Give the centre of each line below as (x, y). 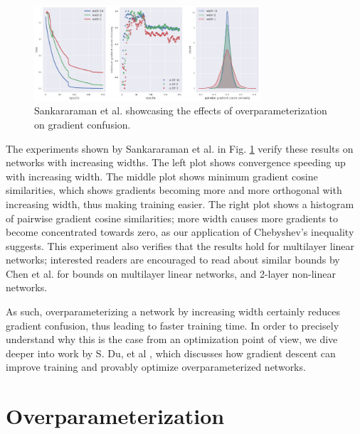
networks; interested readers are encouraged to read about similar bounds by (173, 260)
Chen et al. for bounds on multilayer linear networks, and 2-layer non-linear (171, 273)
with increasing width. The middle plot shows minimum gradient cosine (162, 176)
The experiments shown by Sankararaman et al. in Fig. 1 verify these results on (180, 148)
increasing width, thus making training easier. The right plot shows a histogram (180, 204)
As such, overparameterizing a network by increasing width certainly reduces (173, 311)
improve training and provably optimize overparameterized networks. (156, 367)
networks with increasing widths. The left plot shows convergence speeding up (176, 162)
